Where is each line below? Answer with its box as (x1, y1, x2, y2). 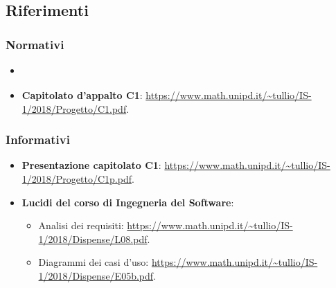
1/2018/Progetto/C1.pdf (21, 101, 127, 116)
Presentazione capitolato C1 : (21, 158, 161, 172)
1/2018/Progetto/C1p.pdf (21, 171, 132, 186)
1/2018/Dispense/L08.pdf (38, 231, 148, 246)
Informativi (6, 131, 70, 148)
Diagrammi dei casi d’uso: (38, 255, 149, 269)
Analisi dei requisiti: (38, 218, 124, 233)
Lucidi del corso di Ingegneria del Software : (21, 195, 234, 209)
